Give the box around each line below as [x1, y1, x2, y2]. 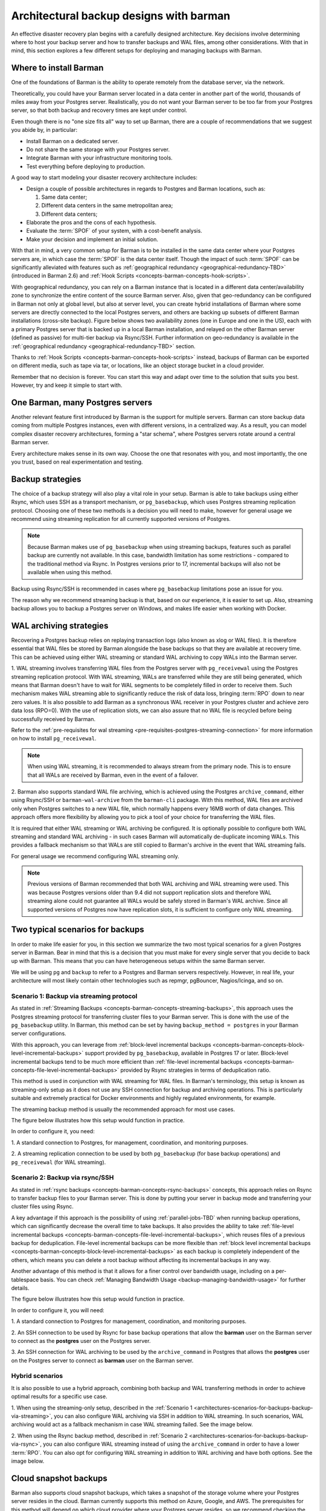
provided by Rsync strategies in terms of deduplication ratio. [120, 1066, 271, 1073]
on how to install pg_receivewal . [11, 735, 97, 742]
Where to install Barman [11, 63, 104, 73]
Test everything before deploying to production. [26, 163, 145, 170]
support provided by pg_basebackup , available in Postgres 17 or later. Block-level [85, 1049, 289, 1057]
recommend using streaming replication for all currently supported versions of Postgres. [11, 516, 231, 523]
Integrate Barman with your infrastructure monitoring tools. [26, 154, 173, 161]
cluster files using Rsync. [11, 1203, 74, 1210]
